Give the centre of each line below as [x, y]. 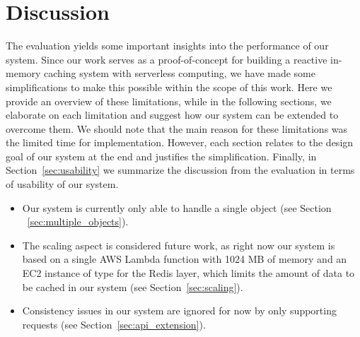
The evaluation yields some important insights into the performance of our [167, 46]
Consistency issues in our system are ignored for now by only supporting [179, 311]
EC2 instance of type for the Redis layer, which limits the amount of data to [188, 273]
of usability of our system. [62, 184]
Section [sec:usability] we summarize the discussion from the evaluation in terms [180, 170]
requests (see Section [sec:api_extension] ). [114, 324]
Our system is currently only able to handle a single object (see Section [177, 207]
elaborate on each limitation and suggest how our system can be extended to [172, 115]
